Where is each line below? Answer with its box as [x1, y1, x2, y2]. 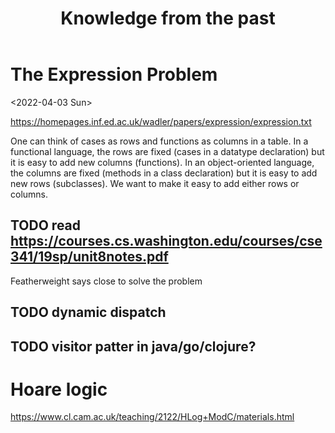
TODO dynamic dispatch [10, 304, 167, 321]
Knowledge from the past [60, 7, 276, 30]
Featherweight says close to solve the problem [10, 275, 203, 287]
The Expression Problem [10, 63, 218, 86]
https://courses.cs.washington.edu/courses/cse [10, 233, 323, 250]
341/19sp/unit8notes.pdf [10, 248, 169, 266]
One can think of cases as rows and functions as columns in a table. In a [10, 135, 309, 147]
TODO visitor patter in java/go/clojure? [10, 338, 257, 355]
